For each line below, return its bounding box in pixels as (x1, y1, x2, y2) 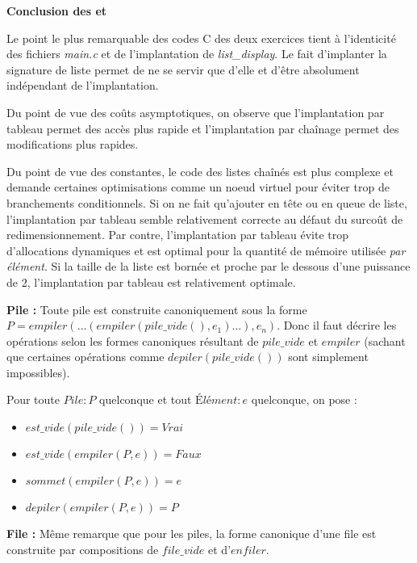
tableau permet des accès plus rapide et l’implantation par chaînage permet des (6, 120, 399, 137)
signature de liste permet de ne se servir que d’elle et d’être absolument (6, 61, 360, 78)
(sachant (364, 332, 406, 349)
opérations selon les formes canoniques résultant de (6, 332, 259, 349)
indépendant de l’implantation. (6, 77, 159, 94)
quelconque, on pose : (251, 391, 357, 408)
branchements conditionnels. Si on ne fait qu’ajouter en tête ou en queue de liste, (6, 194, 407, 211)
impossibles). (6, 363, 70, 380)
